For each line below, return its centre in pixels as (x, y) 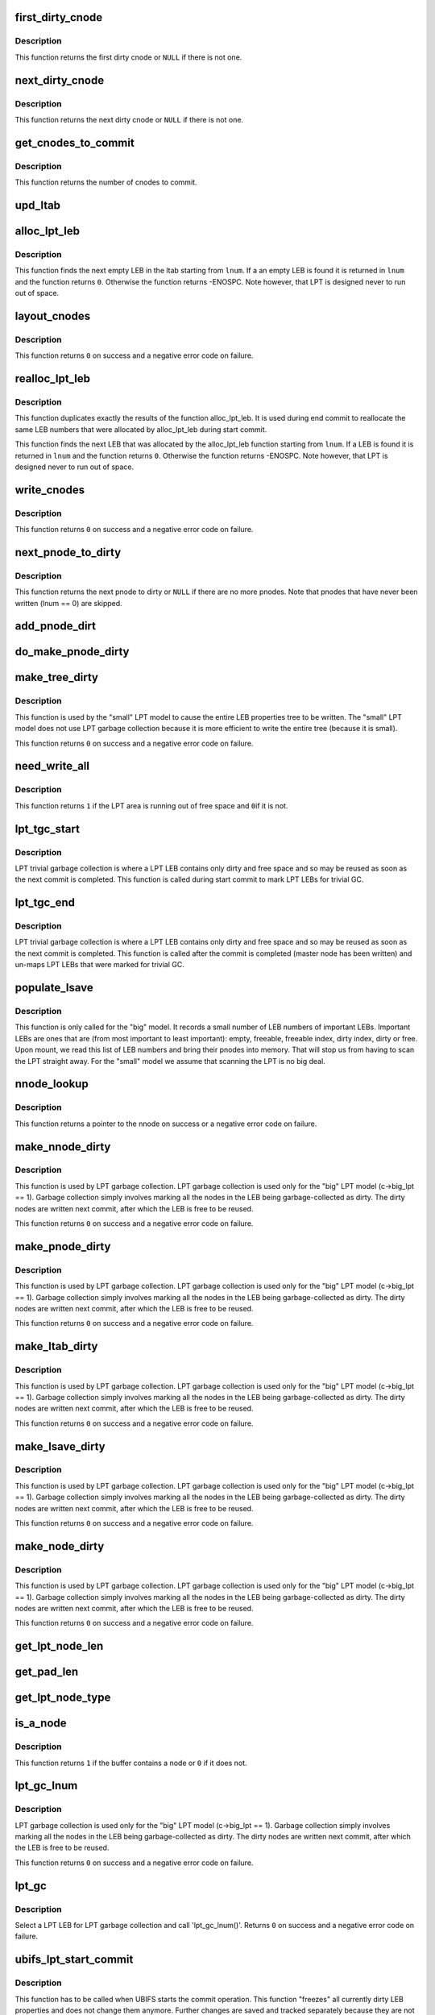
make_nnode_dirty (63, 1147)
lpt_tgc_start (48, 829)
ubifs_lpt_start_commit (74, 1960)
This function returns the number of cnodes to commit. (106, 182)
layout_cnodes (53, 316)
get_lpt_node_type (63, 1698)
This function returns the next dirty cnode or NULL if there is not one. (129, 119)
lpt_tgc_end (45, 903)
